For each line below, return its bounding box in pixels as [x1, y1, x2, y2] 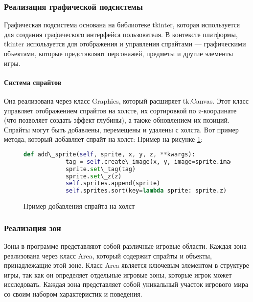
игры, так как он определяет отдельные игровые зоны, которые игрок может [4, 269, 232, 280]
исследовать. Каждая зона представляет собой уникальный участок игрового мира [4, 279, 248, 289]
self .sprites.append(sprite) [65, 180, 161, 187]
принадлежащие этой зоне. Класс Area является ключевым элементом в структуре [4, 260, 250, 270]
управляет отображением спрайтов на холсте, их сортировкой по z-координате [4, 105, 237, 115]
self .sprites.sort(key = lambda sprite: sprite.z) [65, 187, 227, 194]
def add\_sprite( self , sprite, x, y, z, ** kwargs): [23, 151, 195, 158]
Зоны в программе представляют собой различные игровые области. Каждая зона [4, 241, 247, 251]
